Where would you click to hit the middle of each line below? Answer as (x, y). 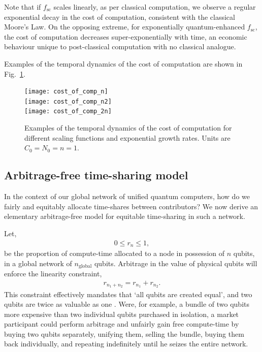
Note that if (23, 7)
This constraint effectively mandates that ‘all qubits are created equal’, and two (128, 294)
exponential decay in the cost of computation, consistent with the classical (120, 17)
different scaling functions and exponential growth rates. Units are (127, 137)
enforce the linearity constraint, (53, 274)
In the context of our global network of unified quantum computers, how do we (127, 196)
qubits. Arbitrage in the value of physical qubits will (176, 263)
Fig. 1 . (15, 73)
